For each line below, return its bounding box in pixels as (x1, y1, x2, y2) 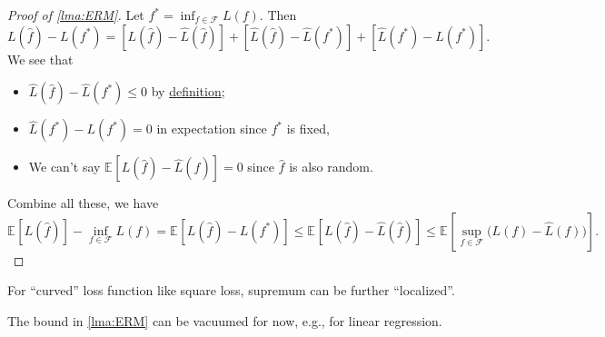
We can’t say (28, 157, 101, 176)
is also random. (289, 157, 373, 176)
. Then (259, 5, 297, 24)
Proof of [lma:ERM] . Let (7, 5, 144, 24)
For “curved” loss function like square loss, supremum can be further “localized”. (7, 281, 455, 300)
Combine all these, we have (7, 193, 159, 213)
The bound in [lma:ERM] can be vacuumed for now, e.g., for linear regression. (7, 311, 442, 330)
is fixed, (286, 119, 330, 138)
